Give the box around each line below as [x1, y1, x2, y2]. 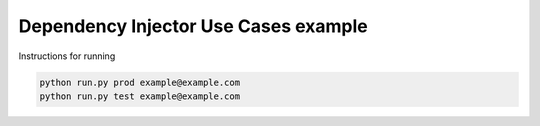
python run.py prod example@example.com [39, 76, 240, 88]
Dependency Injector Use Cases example [18, 15, 369, 37]
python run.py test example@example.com [39, 90, 240, 102]
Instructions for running [18, 50, 116, 62]
